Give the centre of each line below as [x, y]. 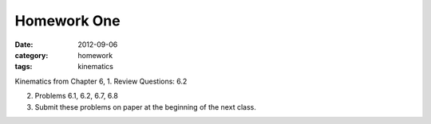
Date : [24, 45]
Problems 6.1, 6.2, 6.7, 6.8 [77, 96]
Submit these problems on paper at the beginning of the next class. [146, 107]
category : [32, 55]
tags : [24, 67]
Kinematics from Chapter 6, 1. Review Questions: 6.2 [101, 81]
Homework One [67, 21]
